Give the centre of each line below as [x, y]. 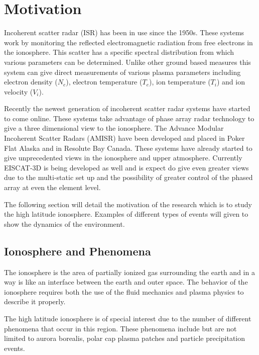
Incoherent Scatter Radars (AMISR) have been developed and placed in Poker [124, 138]
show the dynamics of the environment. [64, 224]
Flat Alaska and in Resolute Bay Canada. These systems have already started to [128, 148]
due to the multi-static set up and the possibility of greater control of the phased [128, 177]
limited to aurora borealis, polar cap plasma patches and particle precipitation [125, 338]
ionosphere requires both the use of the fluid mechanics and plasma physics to [124, 291]
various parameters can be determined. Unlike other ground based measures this [127, 62]
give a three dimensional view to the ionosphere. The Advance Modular [114, 128]
